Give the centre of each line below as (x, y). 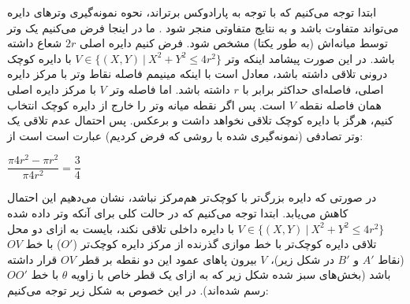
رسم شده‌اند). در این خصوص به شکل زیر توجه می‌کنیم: (138, 290)
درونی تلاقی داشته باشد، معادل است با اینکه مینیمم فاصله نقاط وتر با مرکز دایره (198, 74)
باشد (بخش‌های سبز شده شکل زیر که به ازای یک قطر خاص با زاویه (231, 274)
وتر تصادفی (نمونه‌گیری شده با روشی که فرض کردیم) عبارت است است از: (185, 135)
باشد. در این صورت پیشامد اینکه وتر (310, 58)
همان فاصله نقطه (340, 104)
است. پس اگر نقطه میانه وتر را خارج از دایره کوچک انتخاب (146, 104)
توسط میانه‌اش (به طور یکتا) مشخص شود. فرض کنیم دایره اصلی (234, 43)
